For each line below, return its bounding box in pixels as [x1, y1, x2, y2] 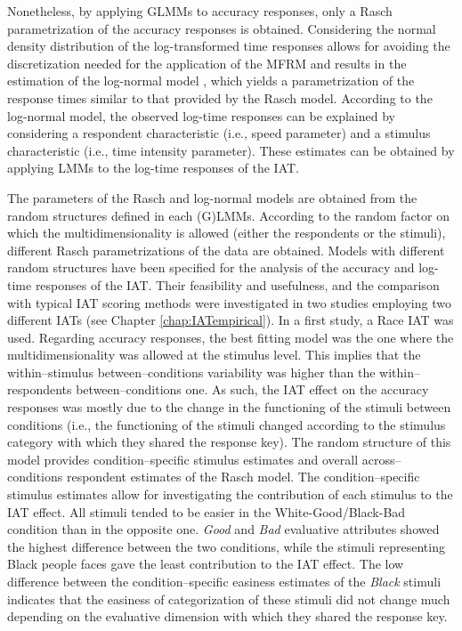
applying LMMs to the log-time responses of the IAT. [7, 158, 299, 177]
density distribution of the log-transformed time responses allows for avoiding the [7, 36, 450, 55]
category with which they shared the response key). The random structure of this [7, 433, 451, 451]
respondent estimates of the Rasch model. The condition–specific [66, 467, 420, 486]
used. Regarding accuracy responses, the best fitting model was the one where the [7, 328, 454, 346]
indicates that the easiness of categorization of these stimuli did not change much [7, 589, 450, 608]
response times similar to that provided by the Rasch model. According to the [7, 88, 433, 107]
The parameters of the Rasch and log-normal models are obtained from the [7, 188, 417, 206]
